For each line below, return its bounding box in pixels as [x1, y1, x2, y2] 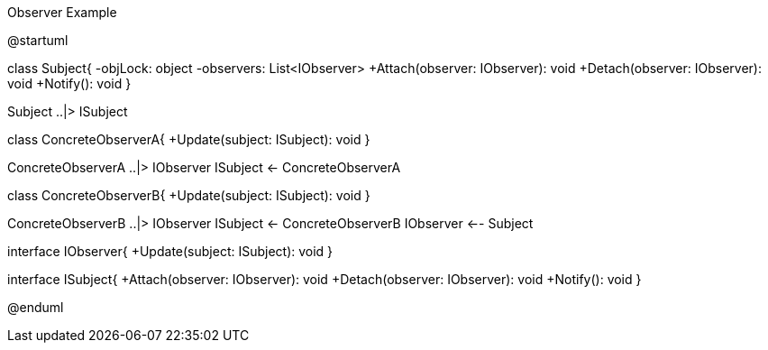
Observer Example [7, 5, 117, 20]
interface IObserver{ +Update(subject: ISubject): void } [7, 244, 334, 259]
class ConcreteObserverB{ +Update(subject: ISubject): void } [7, 188, 370, 203]
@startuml [7, 32, 69, 48]
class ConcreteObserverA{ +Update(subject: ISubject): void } [7, 132, 370, 147]
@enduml [7, 299, 64, 315]
